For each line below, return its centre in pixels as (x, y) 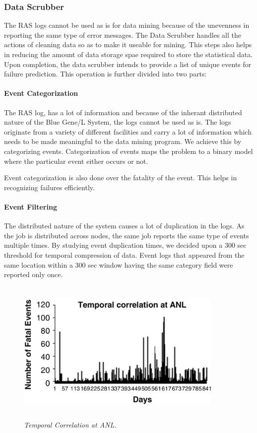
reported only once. (33, 274)
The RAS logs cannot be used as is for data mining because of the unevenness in (127, 25)
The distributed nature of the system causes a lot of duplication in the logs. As (124, 226)
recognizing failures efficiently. (49, 187)
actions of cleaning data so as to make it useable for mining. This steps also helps (128, 44)
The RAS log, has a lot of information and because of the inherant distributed (123, 112)
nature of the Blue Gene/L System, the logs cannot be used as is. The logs (118, 122)
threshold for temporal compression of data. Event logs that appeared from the (124, 254)
